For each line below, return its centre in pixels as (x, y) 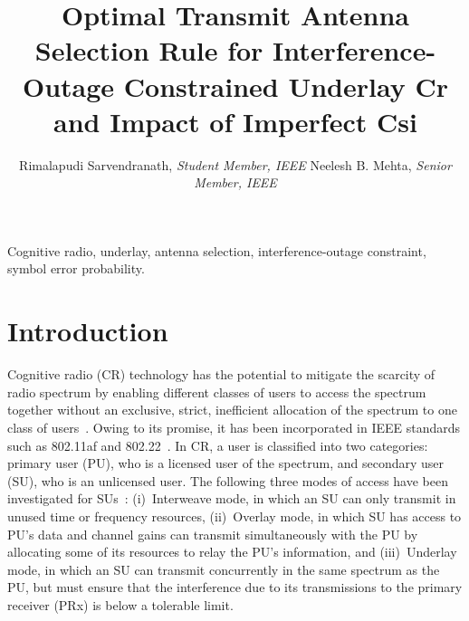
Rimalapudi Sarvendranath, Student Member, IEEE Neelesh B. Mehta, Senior (235, 164)
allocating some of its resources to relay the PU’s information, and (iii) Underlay (232, 552)
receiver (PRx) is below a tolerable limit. (120, 604)
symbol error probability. (76, 268)
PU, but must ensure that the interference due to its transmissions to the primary (235, 587)
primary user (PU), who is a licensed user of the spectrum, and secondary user (226, 463)
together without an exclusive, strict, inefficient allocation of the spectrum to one (232, 410)
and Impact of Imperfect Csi (235, 121)
